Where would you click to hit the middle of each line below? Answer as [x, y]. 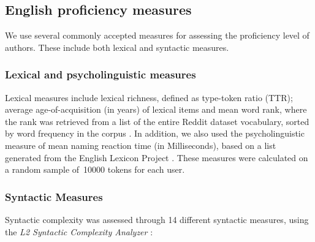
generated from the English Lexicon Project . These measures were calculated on [157, 157]
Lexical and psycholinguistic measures [101, 74]
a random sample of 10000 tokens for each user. [95, 169]
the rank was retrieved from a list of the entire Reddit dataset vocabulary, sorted [157, 121]
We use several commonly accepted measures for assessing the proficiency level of [157, 35]
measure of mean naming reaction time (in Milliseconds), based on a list [141, 145]
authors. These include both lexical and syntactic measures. [117, 47]
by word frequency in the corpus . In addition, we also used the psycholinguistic [155, 133]
